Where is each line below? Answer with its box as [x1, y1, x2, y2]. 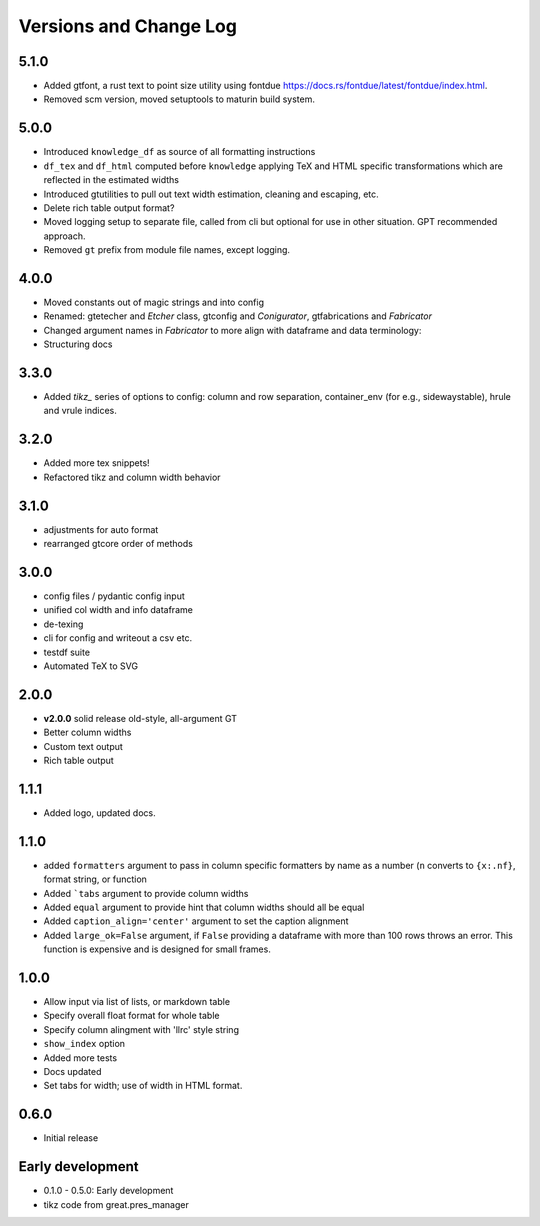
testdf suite [43, 646, 90, 658]
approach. [43, 230, 86, 242]
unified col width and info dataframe [43, 604, 194, 616]
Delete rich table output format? [43, 201, 175, 214]
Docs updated [43, 1066, 102, 1078]
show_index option [43, 1038, 125, 1050]
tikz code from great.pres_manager [43, 1198, 189, 1210]
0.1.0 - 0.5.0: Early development [43, 1185, 174, 1197]
